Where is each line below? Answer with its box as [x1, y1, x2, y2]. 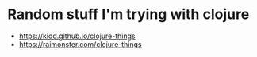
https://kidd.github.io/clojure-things [18, 31, 136, 41]
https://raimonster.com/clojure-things [18, 39, 142, 48]
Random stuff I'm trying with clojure [7, 5, 250, 23]
